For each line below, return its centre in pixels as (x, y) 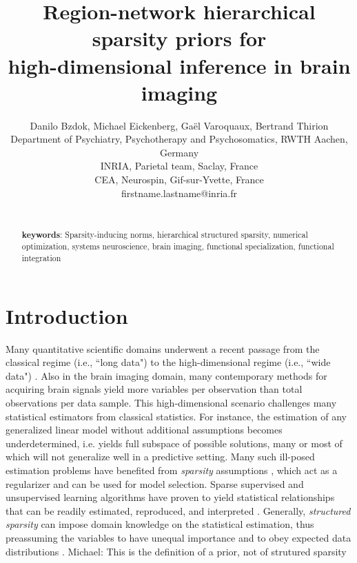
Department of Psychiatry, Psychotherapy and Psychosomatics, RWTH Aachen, (179, 139)
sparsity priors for (179, 38)
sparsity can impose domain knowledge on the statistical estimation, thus (160, 524)
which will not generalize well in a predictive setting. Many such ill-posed (160, 457)
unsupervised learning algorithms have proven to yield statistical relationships (170, 497)
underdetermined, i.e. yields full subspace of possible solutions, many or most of (174, 443)
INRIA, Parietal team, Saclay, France (179, 166)
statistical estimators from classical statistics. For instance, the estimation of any (176, 416)
